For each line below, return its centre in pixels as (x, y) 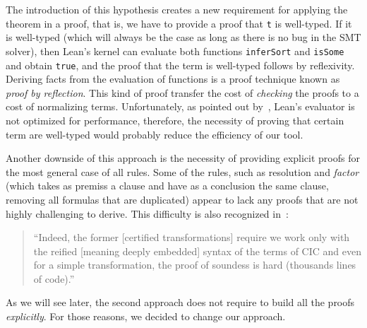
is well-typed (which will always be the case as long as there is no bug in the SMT (183, 37)
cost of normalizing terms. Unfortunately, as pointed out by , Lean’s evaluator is (180, 106)
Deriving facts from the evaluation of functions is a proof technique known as (173, 79)
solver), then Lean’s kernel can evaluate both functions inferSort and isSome (175, 51)
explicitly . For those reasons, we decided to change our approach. (146, 316)
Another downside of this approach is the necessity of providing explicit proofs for (183, 158)
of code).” (54, 278)
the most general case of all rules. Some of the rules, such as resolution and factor (182, 171)
